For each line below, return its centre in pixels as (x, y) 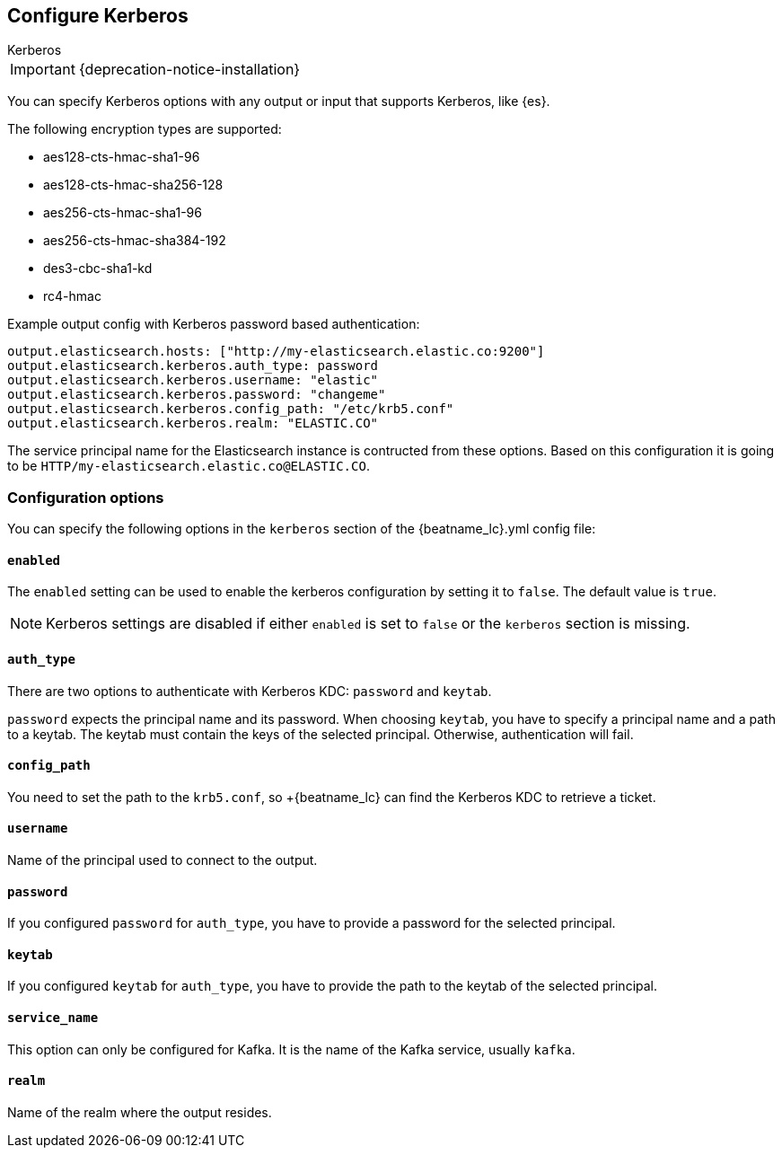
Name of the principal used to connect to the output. (163, 860)
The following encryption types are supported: (145, 129)
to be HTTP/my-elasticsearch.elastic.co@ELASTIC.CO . (189, 466)
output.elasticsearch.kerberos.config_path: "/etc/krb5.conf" (231, 409)
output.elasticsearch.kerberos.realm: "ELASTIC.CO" (193, 423)
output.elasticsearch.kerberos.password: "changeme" (197, 395)
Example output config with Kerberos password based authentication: (214, 324)
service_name (53, 1018)
